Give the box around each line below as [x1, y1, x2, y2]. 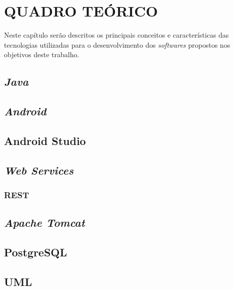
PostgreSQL [4, 244, 67, 260]
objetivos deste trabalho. [4, 49, 79, 60]
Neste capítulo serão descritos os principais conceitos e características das [4, 30, 229, 40]
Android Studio [4, 132, 86, 148]
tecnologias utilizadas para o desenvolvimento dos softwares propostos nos [4, 39, 230, 50]
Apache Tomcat [4, 215, 85, 230]
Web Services [4, 162, 73, 178]
